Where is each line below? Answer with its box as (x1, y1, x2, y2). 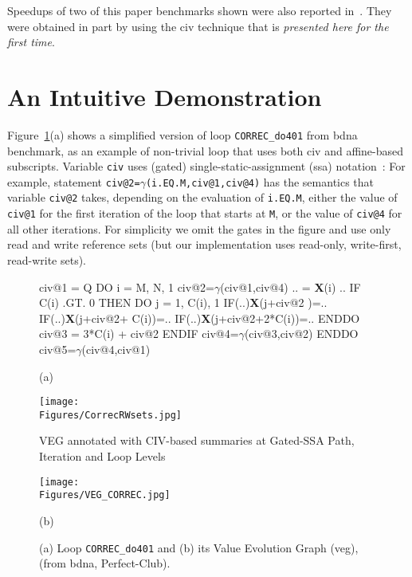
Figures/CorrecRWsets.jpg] (39, 409, 182, 421)
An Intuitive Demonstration (7, 80, 322, 112)
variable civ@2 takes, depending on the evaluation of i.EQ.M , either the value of (7, 189, 398, 206)
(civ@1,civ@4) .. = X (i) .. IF (220, 278, 361, 295)
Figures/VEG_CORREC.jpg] (39, 489, 171, 501)
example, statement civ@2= (7, 173, 140, 190)
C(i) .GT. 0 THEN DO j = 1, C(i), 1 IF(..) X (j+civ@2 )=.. (39, 294, 328, 311)
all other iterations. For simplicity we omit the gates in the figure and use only (7, 220, 391, 237)
